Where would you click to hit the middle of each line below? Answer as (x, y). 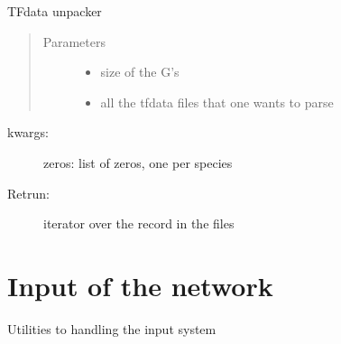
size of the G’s (140, 72)
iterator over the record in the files (139, 223)
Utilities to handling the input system (112, 328)
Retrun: (28, 193)
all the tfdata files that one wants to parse (217, 102)
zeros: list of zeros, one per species (138, 162)
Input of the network (140, 285)
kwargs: (28, 132)
